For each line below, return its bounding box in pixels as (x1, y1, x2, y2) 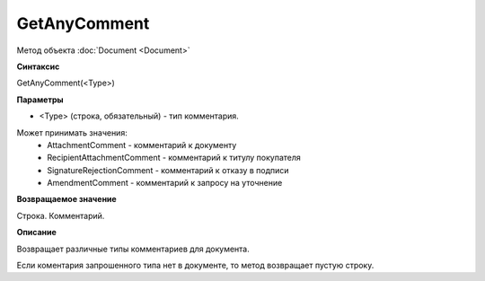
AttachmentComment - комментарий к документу (47, 139, 237, 150)
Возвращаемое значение (16, 194, 117, 205)
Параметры (16, 94, 64, 105)
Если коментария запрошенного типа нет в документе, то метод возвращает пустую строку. (16, 260, 375, 271)
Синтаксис (16, 61, 60, 72)
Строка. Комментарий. (16, 210, 105, 221)
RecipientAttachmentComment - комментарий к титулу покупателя (47, 153, 301, 163)
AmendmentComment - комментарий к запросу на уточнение (47, 178, 283, 189)
